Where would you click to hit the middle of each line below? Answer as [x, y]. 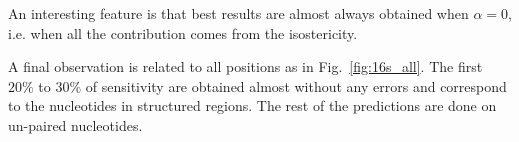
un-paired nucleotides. [75, 124]
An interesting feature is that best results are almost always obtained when [238, 13]
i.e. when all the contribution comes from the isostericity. [183, 32]
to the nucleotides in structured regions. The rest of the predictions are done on [252, 105]
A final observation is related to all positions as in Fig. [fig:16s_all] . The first [245, 66]
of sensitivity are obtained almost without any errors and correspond [296, 85]
